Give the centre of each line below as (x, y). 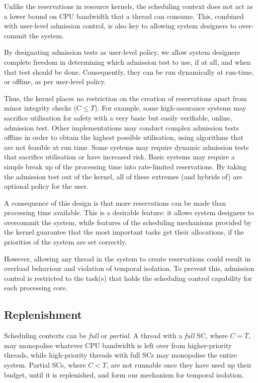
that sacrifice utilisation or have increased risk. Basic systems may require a (120, 157)
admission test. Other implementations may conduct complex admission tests (122, 127)
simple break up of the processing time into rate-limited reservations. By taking (125, 166)
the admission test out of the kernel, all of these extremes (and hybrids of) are (123, 176)
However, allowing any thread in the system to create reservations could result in (128, 258)
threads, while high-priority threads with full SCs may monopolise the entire (121, 355)
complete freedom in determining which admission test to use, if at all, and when (128, 62)
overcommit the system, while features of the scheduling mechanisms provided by (128, 222)
